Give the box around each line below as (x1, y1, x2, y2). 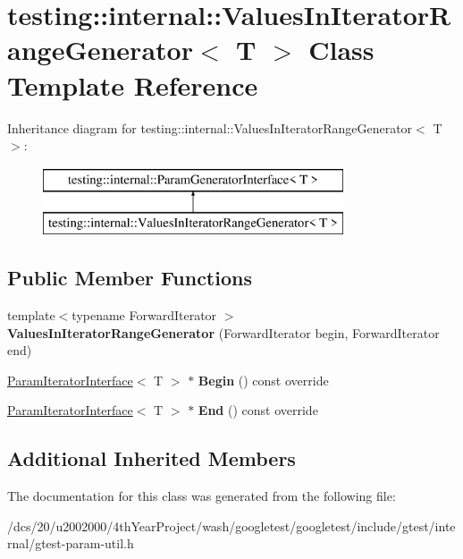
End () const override (198, 401, 318, 419)
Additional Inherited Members (7, 445, 296, 472)
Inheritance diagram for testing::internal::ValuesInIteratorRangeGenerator (7, 118, 413, 137)
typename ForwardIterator (72, 306, 217, 325)
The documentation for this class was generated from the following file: (7, 487, 396, 505)
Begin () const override (198, 370, 329, 389)
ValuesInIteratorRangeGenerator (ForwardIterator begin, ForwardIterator (7, 323, 440, 342)
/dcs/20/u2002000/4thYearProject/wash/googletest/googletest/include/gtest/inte (7, 516, 456, 535)
